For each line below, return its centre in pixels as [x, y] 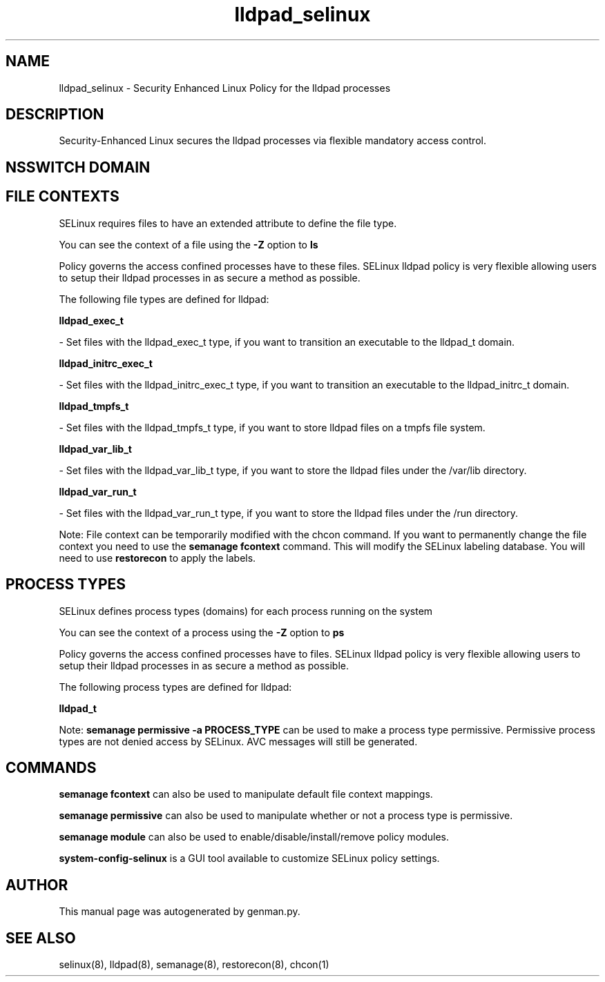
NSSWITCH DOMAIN [78, 167]
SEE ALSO [41, 938]
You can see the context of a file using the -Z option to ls [189, 244]
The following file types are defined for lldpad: [164, 299]
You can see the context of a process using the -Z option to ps [202, 632]
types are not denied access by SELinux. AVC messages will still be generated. [238, 741]
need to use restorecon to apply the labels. [157, 558]
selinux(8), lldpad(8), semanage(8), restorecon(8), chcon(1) [194, 965]
